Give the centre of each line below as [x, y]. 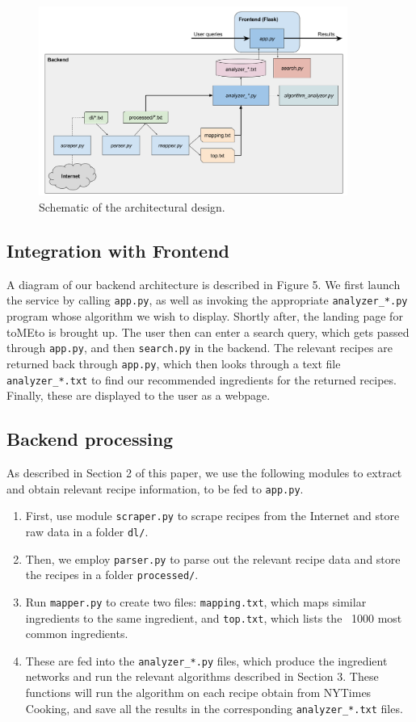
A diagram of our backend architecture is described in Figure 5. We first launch [204, 284]
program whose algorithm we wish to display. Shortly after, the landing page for [205, 316]
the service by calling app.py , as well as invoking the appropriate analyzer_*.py [207, 300]
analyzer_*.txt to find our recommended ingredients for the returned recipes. [202, 379]
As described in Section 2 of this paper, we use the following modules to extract [204, 472]
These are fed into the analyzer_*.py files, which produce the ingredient [206, 660]
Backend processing [90, 439]
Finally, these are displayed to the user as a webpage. [139, 395]
